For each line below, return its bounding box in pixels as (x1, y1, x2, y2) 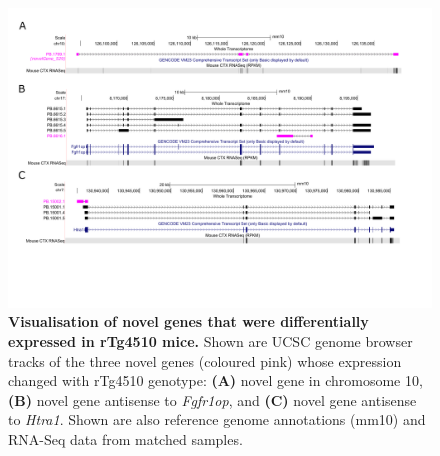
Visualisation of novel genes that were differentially (8, 311, 369, 332)
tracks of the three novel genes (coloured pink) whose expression (8, 350, 402, 371)
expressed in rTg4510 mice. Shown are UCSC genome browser (8, 330, 413, 351)
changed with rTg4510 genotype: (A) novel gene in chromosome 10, (8, 370, 423, 391)
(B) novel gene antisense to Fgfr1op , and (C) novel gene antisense (8, 389, 417, 410)
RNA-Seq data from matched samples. (8, 428, 243, 449)
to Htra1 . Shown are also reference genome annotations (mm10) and (8, 409, 426, 430)
